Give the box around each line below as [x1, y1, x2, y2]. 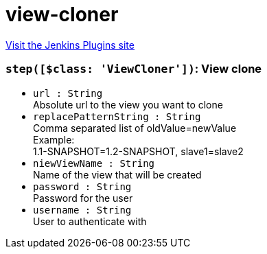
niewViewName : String [33, 157, 155, 169]
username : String [33, 204, 132, 216]
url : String [33, 87, 103, 99]
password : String [33, 181, 132, 192]
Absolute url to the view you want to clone [33, 98, 223, 111]
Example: [33, 133, 75, 146]
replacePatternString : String [33, 111, 201, 122]
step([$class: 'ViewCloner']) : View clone [5, 62, 262, 76]
